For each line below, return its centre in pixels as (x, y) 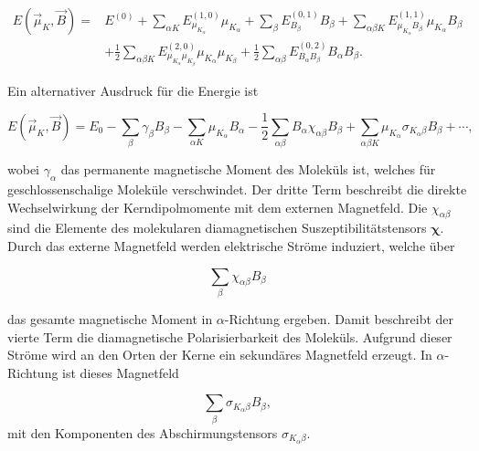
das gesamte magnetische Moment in (110, 318)
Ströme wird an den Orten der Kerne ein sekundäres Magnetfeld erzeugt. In (220, 355)
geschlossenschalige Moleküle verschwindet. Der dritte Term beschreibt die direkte (237, 189)
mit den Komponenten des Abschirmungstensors (143, 432)
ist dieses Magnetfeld (121, 372)
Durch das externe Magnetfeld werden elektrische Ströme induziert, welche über (231, 246)
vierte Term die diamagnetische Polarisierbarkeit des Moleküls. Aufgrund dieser (230, 336)
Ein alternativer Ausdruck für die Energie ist (133, 90)
